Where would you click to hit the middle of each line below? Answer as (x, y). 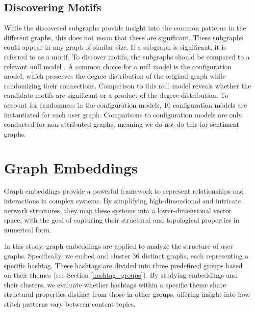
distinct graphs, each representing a (195, 256)
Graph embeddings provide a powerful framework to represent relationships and (124, 191)
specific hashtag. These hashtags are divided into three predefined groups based (123, 265)
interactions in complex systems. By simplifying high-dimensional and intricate (122, 201)
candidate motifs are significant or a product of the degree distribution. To (116, 95)
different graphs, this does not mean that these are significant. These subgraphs (124, 37)
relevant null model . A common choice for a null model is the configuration (118, 66)
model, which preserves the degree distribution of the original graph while (115, 76)
